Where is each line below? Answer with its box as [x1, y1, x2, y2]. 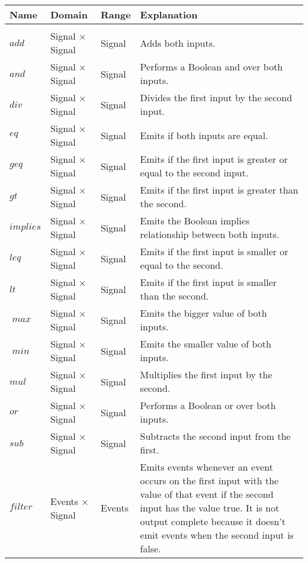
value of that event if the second [140, 487, 274, 501]
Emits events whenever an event [140, 460, 273, 474]
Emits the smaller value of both [140, 337, 271, 350]
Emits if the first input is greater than [140, 183, 299, 197]
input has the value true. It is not [140, 501, 280, 514]
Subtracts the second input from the [140, 429, 291, 443]
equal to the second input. [140, 166, 249, 179]
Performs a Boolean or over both [140, 398, 276, 412]
